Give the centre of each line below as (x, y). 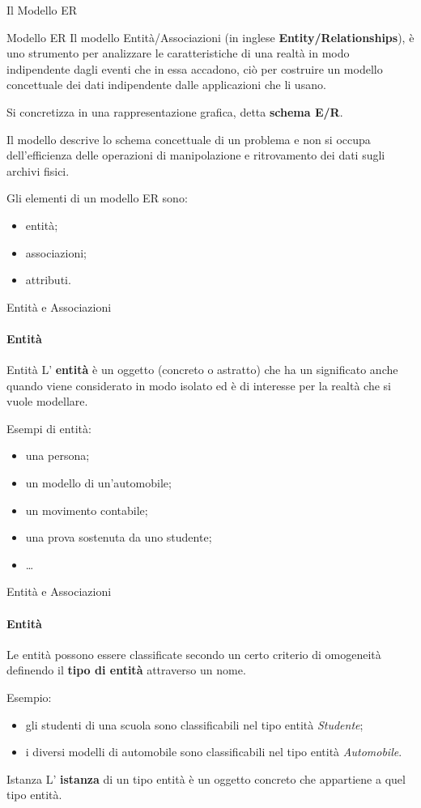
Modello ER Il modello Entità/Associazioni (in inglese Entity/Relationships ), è (210, 37)
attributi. (48, 280)
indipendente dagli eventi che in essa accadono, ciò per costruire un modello (195, 68)
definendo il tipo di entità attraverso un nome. (126, 670)
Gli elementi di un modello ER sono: (97, 198)
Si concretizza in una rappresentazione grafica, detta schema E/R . (175, 111)
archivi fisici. (38, 170)
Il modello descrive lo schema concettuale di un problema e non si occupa (189, 139)
